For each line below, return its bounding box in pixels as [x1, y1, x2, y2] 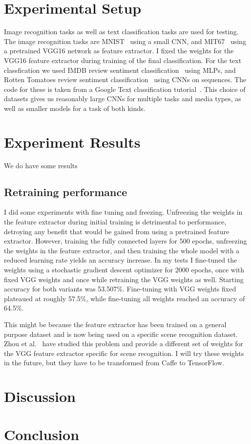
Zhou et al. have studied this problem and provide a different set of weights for [4, 338, 244, 349]
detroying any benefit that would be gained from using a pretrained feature [4, 226, 230, 236]
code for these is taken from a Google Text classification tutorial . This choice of [4, 84, 246, 94]
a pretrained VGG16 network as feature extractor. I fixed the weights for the [4, 45, 234, 56]
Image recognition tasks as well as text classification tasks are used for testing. [4, 26, 239, 37]
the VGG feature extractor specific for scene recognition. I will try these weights [4, 348, 244, 358]
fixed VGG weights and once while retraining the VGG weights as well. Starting [4, 274, 244, 284]
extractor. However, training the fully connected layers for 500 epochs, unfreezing [4, 236, 247, 246]
